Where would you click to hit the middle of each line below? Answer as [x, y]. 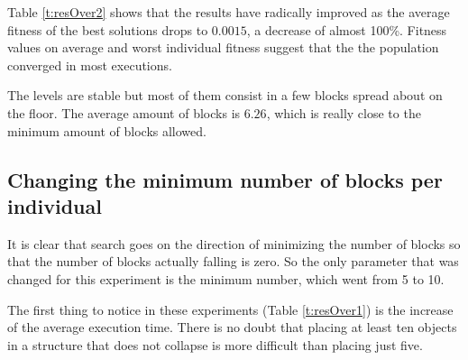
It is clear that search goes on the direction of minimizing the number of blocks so [234, 243]
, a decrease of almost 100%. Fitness [347, 29]
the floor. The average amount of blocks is [124, 112]
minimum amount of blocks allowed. [107, 130]
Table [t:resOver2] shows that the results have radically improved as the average [229, 12]
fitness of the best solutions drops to [108, 29]
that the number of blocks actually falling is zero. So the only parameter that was [233, 261]
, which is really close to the [344, 112]
